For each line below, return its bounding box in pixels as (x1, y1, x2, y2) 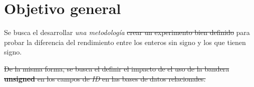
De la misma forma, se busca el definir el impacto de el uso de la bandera (4, 63, 229, 73)
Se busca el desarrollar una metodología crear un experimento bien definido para (4, 27, 250, 37)
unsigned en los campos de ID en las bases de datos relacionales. (4, 73, 206, 83)
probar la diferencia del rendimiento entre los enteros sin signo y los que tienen (4, 36, 246, 47)
